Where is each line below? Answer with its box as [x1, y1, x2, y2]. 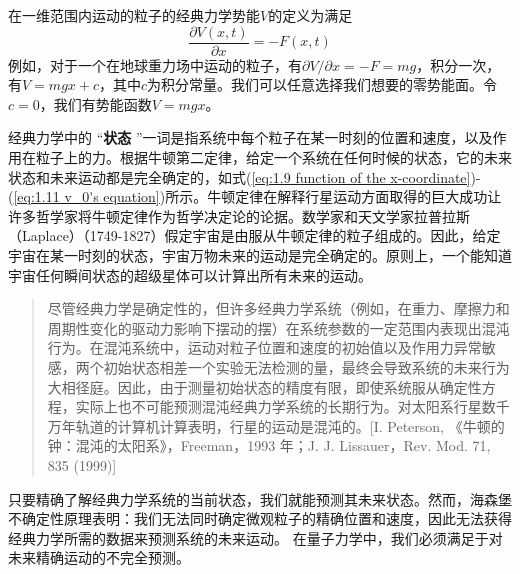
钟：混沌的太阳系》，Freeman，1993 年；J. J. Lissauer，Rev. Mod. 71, [47, 435, 491, 456]
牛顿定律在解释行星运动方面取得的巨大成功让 [207, 186, 502, 207]
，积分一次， [416, 54, 501, 75]
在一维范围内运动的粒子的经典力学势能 [8, 5, 260, 25]
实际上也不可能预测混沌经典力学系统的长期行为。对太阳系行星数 [75, 396, 496, 417]
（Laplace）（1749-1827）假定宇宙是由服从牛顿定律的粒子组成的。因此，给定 [8, 225, 501, 246]
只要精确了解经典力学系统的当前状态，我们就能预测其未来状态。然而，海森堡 [8, 488, 512, 509]
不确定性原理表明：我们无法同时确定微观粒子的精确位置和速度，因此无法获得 [8, 508, 512, 529]
